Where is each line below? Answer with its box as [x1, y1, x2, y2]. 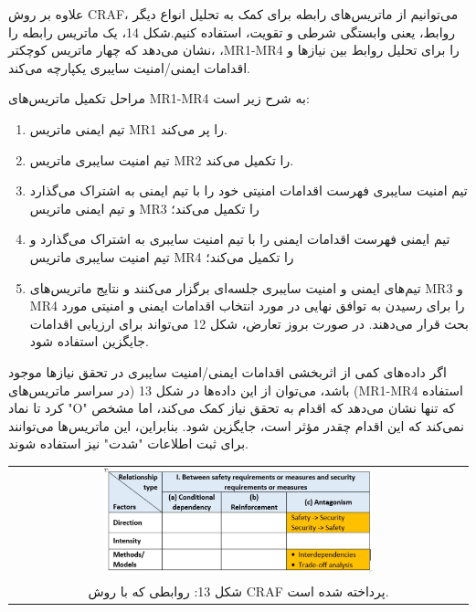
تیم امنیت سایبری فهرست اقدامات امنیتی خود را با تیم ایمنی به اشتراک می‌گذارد [29, 181, 468, 200]
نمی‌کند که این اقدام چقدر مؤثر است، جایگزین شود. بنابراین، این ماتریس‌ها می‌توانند [8, 416, 464, 435]
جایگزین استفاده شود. [29, 332, 149, 351]
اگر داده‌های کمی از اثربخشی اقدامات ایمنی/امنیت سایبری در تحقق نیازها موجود [8, 362, 447, 381]
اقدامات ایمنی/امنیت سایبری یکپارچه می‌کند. [8, 58, 250, 77]
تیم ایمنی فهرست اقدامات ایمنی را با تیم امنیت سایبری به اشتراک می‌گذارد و [29, 229, 450, 248]
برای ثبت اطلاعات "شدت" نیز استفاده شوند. [8, 434, 249, 453]
